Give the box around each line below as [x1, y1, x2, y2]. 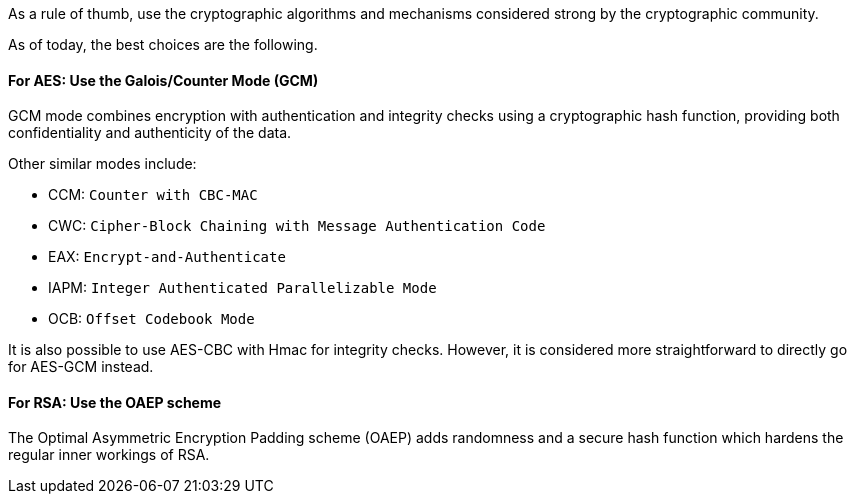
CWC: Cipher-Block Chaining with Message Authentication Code [48, 217, 546, 235]
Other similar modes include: [8, 155, 197, 173]
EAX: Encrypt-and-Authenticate [48, 248, 286, 266]
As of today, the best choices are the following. [8, 36, 318, 53]
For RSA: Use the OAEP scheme [8, 393, 222, 411]
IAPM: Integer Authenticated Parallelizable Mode [48, 279, 437, 297]
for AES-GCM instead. [8, 358, 154, 376]
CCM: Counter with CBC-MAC [48, 186, 258, 204]
